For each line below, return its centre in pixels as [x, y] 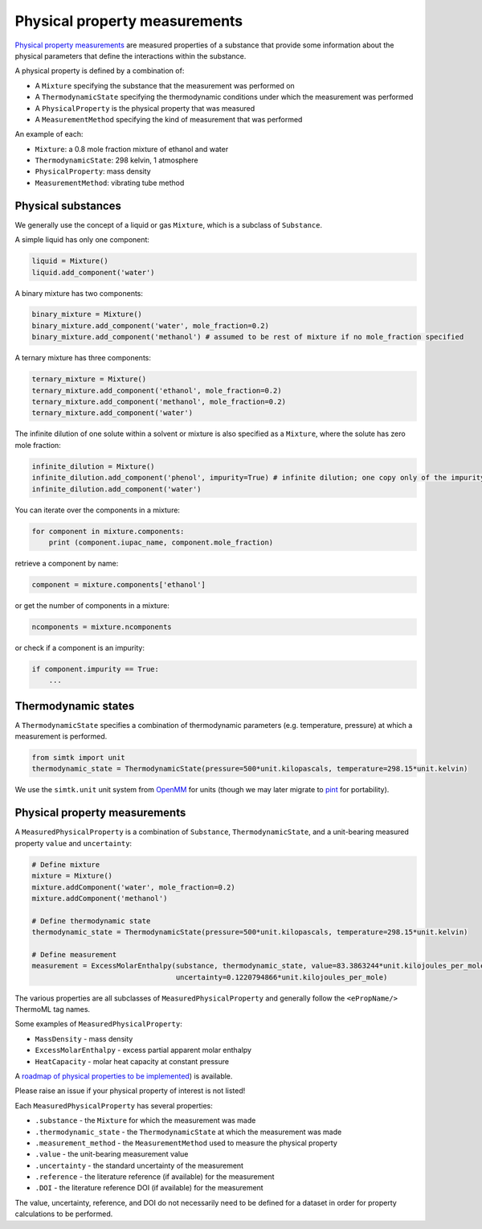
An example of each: [49, 134]
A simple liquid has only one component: [82, 240]
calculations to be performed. [64, 1214]
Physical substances [68, 206]
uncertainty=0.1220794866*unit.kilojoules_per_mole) [282, 977]
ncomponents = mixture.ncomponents [102, 627]
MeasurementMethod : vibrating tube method [110, 183]
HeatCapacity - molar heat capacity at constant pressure [132, 1061]
